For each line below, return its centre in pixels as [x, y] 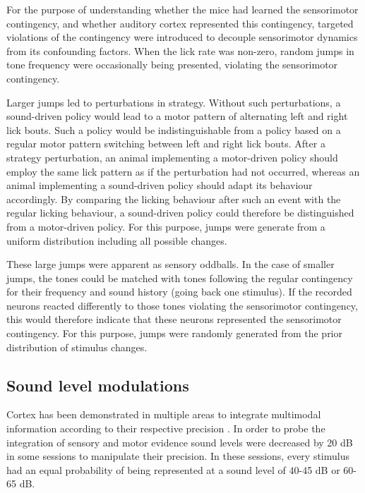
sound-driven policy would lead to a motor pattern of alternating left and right [177, 116]
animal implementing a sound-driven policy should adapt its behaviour [160, 185]
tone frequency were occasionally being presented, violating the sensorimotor [172, 65]
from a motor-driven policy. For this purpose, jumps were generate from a [166, 226]
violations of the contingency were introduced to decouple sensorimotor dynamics [182, 37]
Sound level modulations [98, 385]
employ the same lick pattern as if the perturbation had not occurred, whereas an [183, 171]
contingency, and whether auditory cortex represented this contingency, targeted [180, 23]
